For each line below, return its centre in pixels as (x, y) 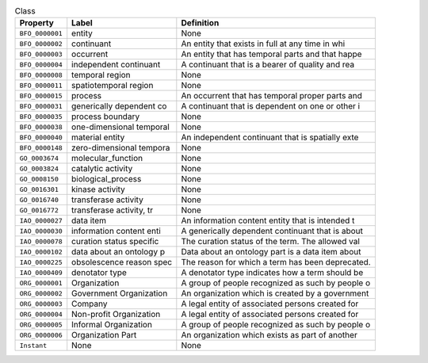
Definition (200, 23)
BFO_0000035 (41, 116)
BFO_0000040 (41, 138)
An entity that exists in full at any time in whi (263, 44)
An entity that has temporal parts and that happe (271, 54)
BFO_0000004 (41, 65)
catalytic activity (102, 169)
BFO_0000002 (41, 44)
